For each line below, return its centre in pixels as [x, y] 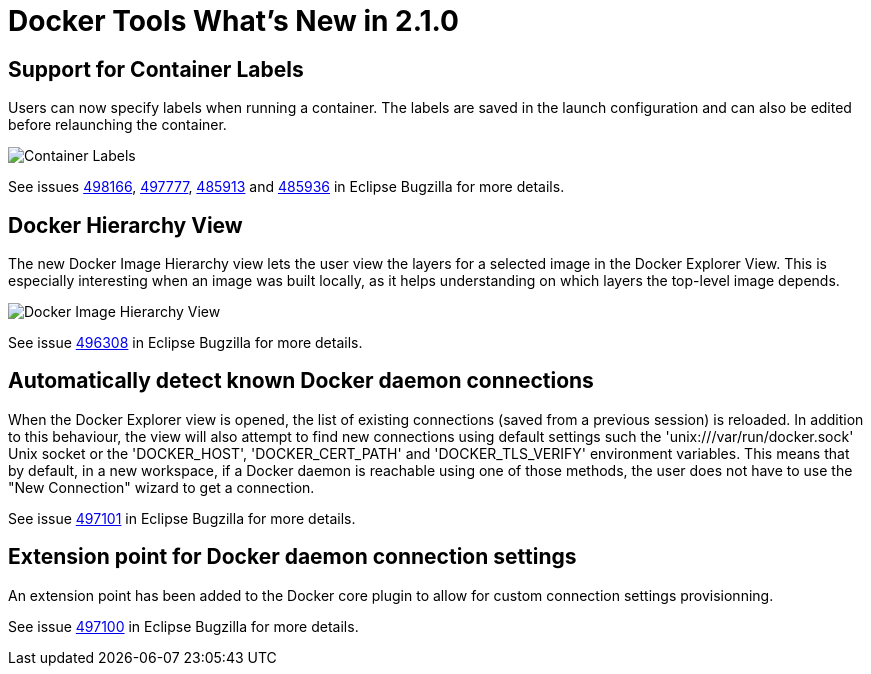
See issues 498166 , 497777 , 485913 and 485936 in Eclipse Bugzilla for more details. [286, 187]
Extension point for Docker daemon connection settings [292, 557]
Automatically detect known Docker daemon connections [301, 381]
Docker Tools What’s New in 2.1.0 [233, 21]
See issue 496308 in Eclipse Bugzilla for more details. [185, 343]
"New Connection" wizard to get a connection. [161, 487]
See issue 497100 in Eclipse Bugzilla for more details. [183, 626]
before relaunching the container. [117, 125]
